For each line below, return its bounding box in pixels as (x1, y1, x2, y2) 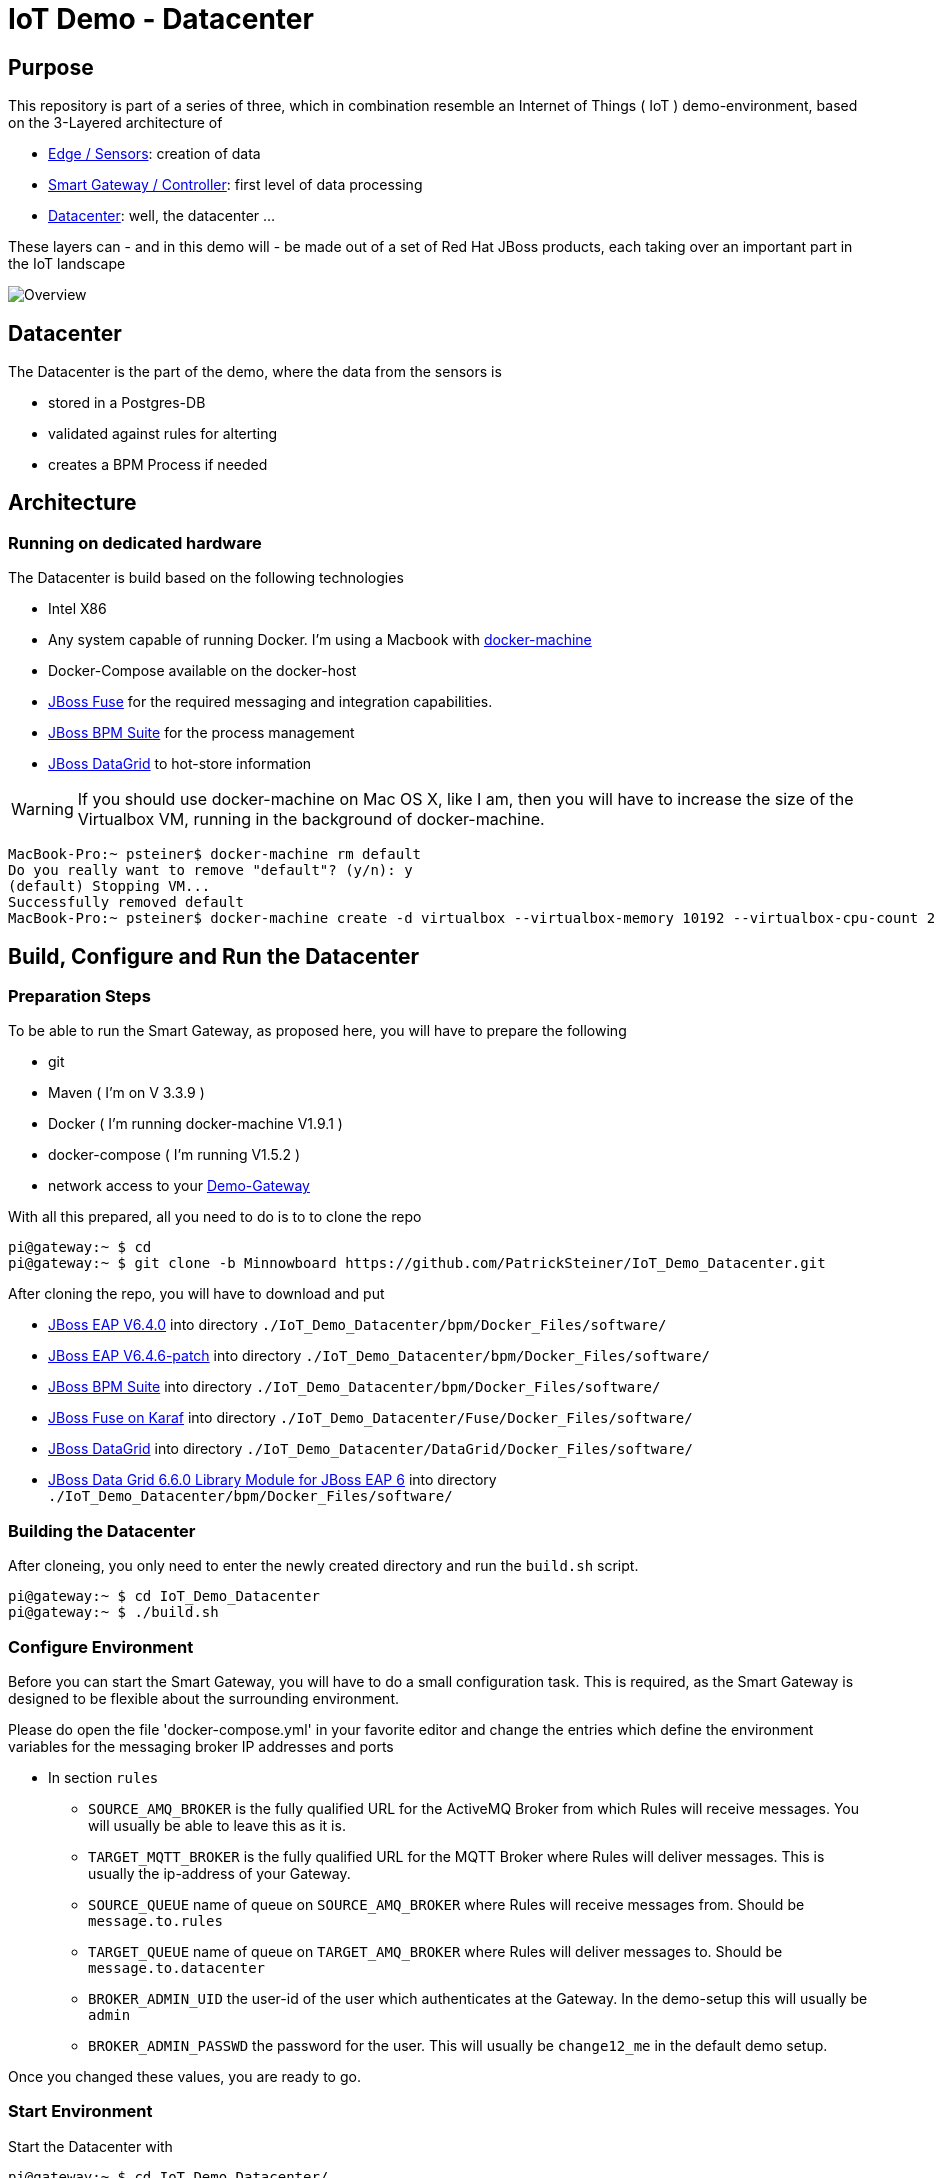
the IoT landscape (8, 255, 126, 273)
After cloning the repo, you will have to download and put (8, 1285, 385, 1303)
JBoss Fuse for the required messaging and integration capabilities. (48, 693, 493, 711)
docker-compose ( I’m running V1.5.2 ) (48, 1146, 301, 1164)
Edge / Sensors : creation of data (48, 145, 261, 163)
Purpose (8, 54, 94, 80)
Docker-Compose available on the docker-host (48, 662, 357, 680)
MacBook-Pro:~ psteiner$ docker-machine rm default (8, 846, 422, 863)
